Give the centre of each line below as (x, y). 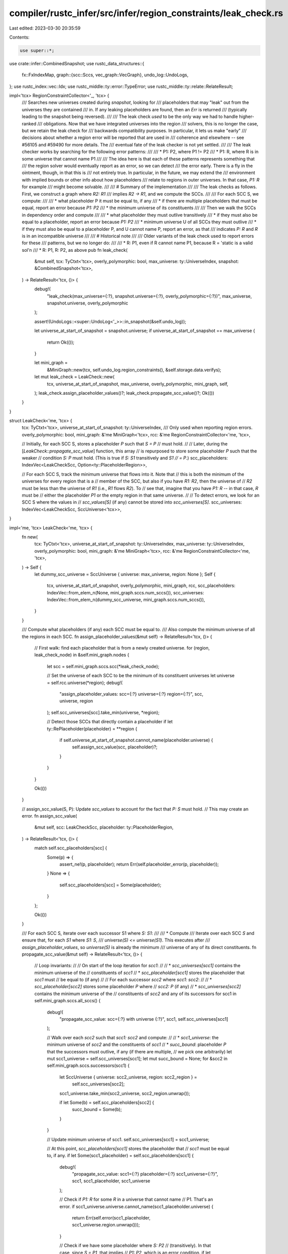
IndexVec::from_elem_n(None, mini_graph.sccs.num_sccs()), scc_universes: (125, 592)
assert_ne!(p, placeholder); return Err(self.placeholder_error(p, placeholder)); (139, 864)
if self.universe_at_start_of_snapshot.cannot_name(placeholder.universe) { (136, 740)
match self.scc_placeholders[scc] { (71, 848)
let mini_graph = (51, 363)
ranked (29, 123)
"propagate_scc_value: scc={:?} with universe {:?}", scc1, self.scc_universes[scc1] (144, 1019)
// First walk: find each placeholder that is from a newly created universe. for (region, (122, 648)
